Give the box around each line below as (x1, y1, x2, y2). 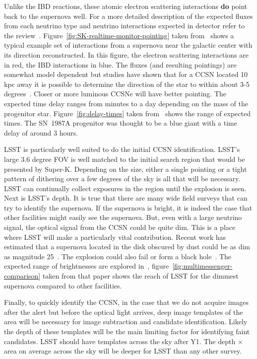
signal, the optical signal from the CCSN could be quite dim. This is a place (4, 222, 236, 232)
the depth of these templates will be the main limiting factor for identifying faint (4, 326, 250, 336)
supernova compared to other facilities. (4, 280, 122, 290)
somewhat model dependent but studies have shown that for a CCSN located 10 (4, 69, 248, 79)
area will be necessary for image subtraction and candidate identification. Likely (4, 316, 248, 327)
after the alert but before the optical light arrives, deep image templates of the (4, 306, 243, 317)
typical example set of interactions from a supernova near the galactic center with (4, 40, 253, 50)
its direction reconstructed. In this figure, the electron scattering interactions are (4, 49, 249, 60)
